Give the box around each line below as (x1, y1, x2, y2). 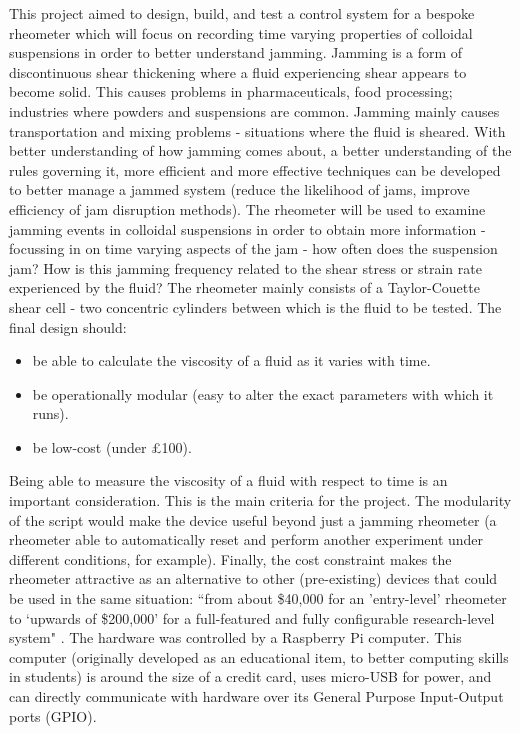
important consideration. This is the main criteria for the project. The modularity (9, 490, 512, 511)
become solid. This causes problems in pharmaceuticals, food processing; (9, 81, 453, 102)
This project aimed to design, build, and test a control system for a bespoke (9, 3, 475, 23)
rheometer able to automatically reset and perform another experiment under (9, 529, 484, 550)
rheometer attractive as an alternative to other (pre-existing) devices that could (9, 568, 498, 589)
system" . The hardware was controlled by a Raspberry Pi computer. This (9, 627, 462, 648)
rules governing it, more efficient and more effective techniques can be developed (9, 159, 501, 180)
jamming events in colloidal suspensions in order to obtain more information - (9, 218, 486, 239)
